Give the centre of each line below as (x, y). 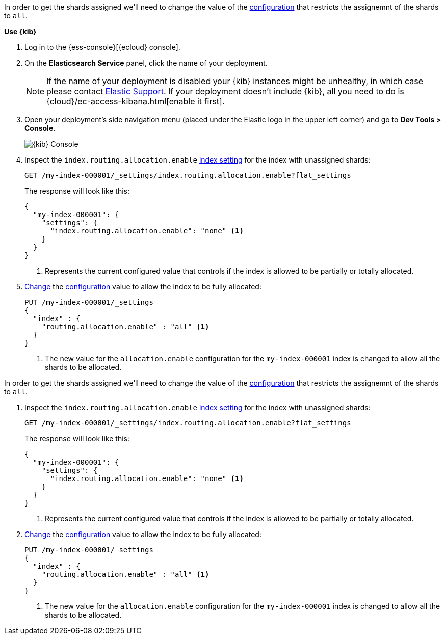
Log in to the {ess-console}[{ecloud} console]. (102, 47)
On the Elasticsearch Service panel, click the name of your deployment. (146, 63)
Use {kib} (20, 31)
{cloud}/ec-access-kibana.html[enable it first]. (136, 101)
